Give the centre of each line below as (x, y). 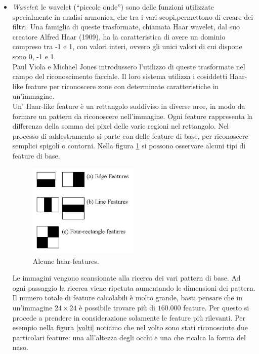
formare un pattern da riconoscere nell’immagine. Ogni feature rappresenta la (133, 116)
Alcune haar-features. (66, 261)
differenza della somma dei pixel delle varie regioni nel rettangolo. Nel (121, 126)
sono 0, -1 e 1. (34, 56)
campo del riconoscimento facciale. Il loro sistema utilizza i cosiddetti (120, 76)
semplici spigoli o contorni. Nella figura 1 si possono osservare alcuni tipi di (129, 146)
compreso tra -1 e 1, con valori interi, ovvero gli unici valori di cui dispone (127, 46)
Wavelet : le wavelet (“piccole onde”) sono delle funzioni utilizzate (113, 7)
